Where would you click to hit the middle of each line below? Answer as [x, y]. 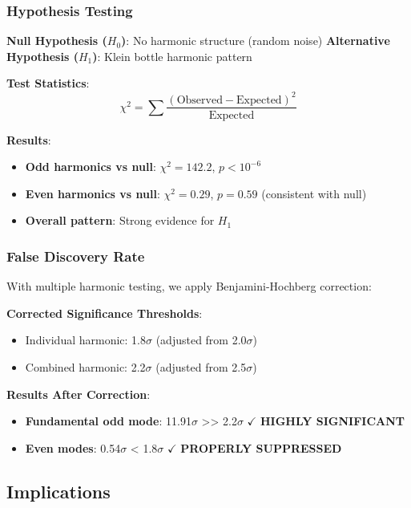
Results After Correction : [79, 394]
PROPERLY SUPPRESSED [261, 447]
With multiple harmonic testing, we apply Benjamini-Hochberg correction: [189, 286]
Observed [199, 100]
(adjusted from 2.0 [201, 340]
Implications [58, 491]
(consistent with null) [314, 193]
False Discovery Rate [76, 256]
